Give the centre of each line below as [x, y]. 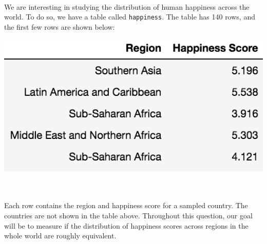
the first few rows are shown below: [60, 26]
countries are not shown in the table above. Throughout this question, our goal [128, 216]
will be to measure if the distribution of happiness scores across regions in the [126, 225]
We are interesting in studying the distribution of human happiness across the [127, 6]
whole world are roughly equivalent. [60, 236]
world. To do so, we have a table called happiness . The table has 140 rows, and [130, 17]
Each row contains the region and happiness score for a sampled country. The [126, 205]
